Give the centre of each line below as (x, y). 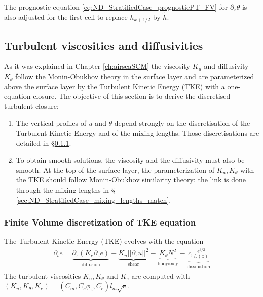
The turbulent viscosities (43, 275)
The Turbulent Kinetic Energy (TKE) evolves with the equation (104, 241)
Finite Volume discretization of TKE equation (100, 222)
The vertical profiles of (51, 123)
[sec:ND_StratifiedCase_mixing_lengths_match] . (93, 199)
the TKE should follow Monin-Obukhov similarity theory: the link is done (131, 180)
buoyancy (168, 264)
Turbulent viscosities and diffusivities (104, 45)
